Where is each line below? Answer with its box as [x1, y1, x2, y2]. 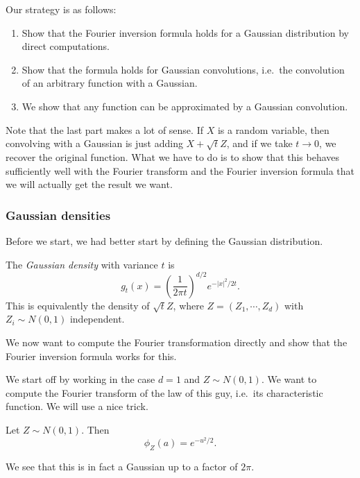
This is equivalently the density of [6, 298, 150, 312]
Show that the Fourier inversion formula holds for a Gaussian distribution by [22, 25, 349, 40]
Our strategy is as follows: [6, 2, 117, 16]
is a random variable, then [217, 122, 329, 137]
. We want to [261, 372, 317, 386]
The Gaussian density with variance [6, 257, 158, 271]
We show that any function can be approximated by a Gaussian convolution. [22, 99, 348, 113]
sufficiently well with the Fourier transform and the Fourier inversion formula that [6, 163, 355, 178]
